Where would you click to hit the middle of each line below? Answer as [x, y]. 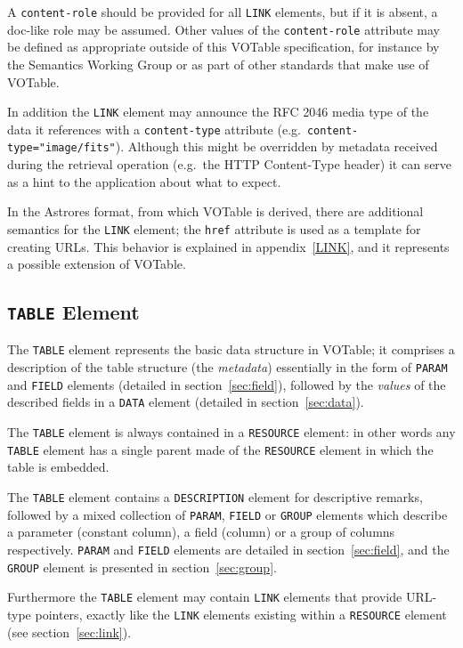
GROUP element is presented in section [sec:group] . [142, 567]
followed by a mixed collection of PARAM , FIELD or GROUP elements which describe [227, 514]
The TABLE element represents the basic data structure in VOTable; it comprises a [231, 349]
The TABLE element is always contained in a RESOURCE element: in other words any [231, 432]
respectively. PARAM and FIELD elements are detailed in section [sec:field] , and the [228, 549]
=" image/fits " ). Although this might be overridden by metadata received [235, 146]
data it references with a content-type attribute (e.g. [154, 129]
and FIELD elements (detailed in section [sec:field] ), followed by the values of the [227, 384]
